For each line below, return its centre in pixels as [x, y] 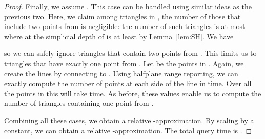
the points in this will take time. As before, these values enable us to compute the [133, 93]
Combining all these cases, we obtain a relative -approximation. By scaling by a [129, 120]
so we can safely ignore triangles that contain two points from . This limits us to [130, 53]
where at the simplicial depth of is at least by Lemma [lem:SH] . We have [119, 36]
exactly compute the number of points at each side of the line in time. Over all [128, 83]
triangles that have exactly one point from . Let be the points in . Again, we [124, 63]
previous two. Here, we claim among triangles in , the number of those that [123, 16]
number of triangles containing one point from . [79, 103]
